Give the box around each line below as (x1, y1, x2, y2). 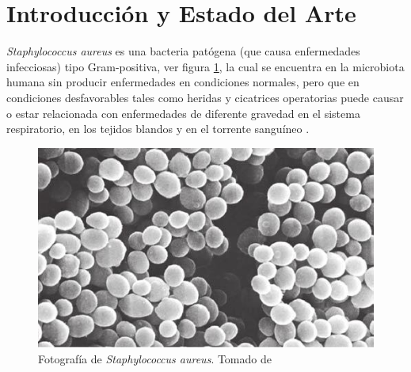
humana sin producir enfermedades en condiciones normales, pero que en (6, 74, 360, 90)
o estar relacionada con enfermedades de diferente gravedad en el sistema (6, 104, 360, 121)
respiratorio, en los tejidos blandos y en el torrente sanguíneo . (6, 120, 310, 137)
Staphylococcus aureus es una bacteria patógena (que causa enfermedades (6, 43, 360, 59)
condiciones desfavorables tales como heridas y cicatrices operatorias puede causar (6, 89, 404, 105)
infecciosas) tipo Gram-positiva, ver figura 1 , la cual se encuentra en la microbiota (6, 58, 405, 74)
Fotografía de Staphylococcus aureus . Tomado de (38, 350, 272, 366)
